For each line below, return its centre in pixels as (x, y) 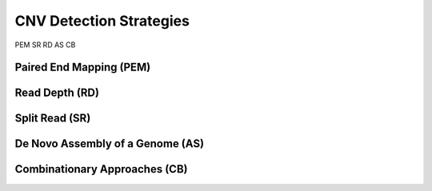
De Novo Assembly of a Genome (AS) (109, 144)
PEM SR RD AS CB (45, 45)
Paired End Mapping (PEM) (83, 68)
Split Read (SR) (53, 119)
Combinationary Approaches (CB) (101, 169)
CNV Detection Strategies (102, 21)
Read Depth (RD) (57, 93)
